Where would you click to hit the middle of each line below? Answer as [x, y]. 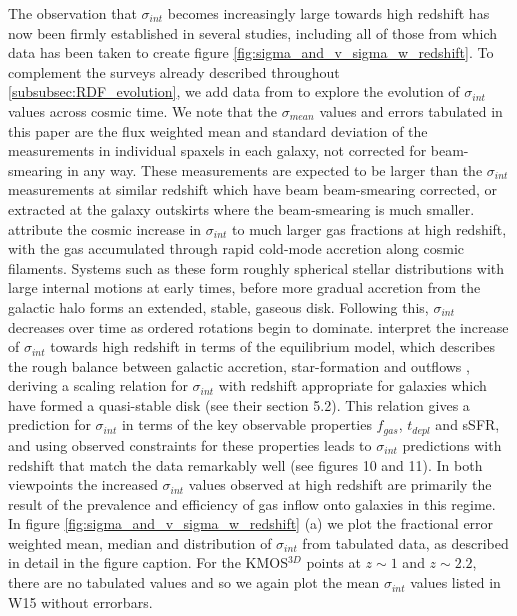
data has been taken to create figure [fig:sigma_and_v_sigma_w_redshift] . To [251, 52]
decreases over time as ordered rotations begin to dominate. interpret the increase [258, 326]
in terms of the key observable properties [246, 424]
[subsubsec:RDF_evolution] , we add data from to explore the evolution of [234, 91]
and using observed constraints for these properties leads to [190, 444]
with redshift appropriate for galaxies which [352, 385]
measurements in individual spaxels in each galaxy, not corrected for [217, 150]
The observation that [72, 13]
